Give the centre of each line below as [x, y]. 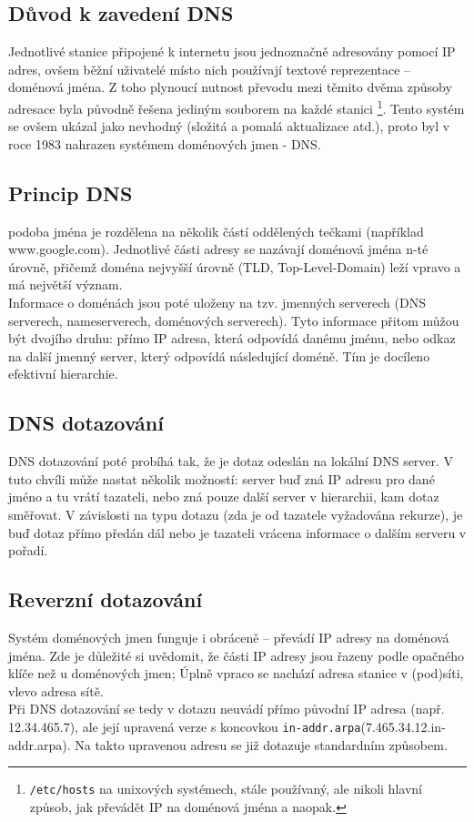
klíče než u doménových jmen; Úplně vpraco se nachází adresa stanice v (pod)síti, [236, 673]
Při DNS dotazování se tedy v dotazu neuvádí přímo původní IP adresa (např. [227, 709]
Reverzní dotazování [106, 599]
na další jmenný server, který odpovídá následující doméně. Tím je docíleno [219, 355]
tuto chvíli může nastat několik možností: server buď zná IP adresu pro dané [222, 478]
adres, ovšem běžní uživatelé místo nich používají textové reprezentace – [210, 69]
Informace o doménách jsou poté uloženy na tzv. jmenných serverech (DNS [217, 302]
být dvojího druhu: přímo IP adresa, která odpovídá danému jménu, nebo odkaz [232, 338]
